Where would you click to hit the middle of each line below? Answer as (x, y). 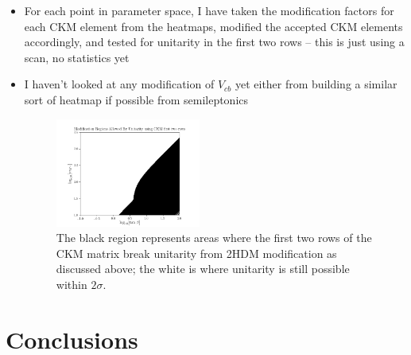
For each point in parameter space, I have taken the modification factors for (209, 10)
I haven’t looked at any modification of (119, 84)
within (72, 284)
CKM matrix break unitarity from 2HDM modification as (196, 253)
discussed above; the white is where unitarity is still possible (203, 269)
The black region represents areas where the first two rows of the (214, 238)
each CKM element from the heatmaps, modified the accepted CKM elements (213, 26)
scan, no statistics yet (77, 57)
